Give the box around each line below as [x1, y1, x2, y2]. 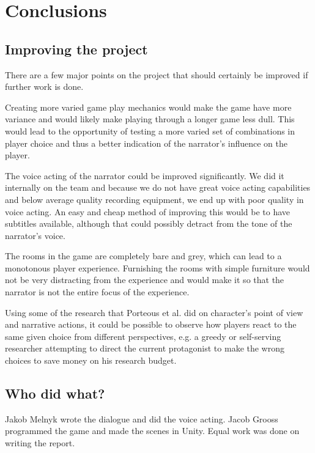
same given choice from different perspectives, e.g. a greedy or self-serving [5, 330, 281, 342]
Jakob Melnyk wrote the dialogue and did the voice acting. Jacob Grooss [5, 412, 278, 425]
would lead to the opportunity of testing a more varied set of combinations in [5, 124, 295, 137]
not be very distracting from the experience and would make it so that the [5, 273, 284, 286]
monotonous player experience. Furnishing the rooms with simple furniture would [5, 261, 310, 274]
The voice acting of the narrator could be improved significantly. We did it [5, 169, 284, 182]
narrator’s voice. [5, 229, 65, 241]
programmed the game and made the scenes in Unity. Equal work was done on [5, 424, 300, 437]
